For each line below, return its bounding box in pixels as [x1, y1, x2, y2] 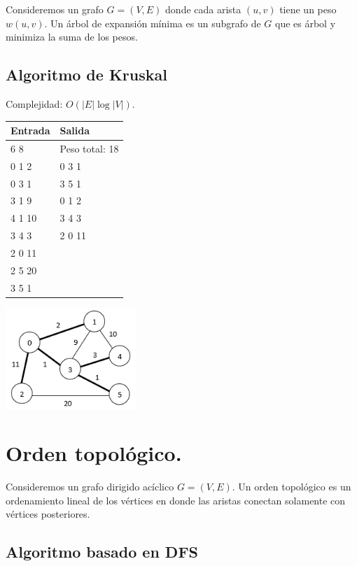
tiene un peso [279, 2, 337, 16]
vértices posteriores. [6, 507, 90, 521]
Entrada [10, 123, 50, 138]
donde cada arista [165, 2, 241, 16]
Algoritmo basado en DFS [6, 541, 199, 563]
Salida [59, 123, 90, 138]
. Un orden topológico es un [232, 479, 351, 494]
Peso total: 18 [59, 141, 119, 155]
